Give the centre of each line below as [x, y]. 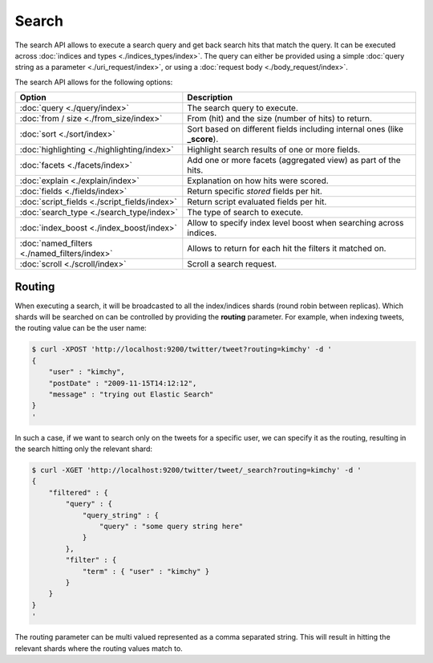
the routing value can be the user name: [81, 328]
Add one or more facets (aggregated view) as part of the [294, 161]
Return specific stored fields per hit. [255, 191]
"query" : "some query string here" [171, 527]
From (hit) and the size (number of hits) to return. [280, 119]
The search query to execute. [243, 108]
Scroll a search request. [232, 264]
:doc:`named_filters [56, 243]
